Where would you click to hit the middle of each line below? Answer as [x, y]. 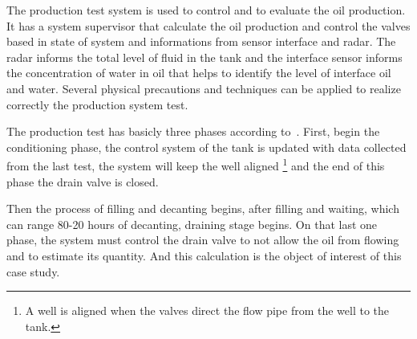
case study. [33, 271]
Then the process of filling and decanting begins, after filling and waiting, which [203, 208]
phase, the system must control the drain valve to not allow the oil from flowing [203, 240]
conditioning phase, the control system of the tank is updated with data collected [206, 147]
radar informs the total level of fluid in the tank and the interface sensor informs [204, 57]
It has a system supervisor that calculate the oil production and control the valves [208, 25]
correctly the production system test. [97, 104]
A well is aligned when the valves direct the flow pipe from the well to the [207, 310]
